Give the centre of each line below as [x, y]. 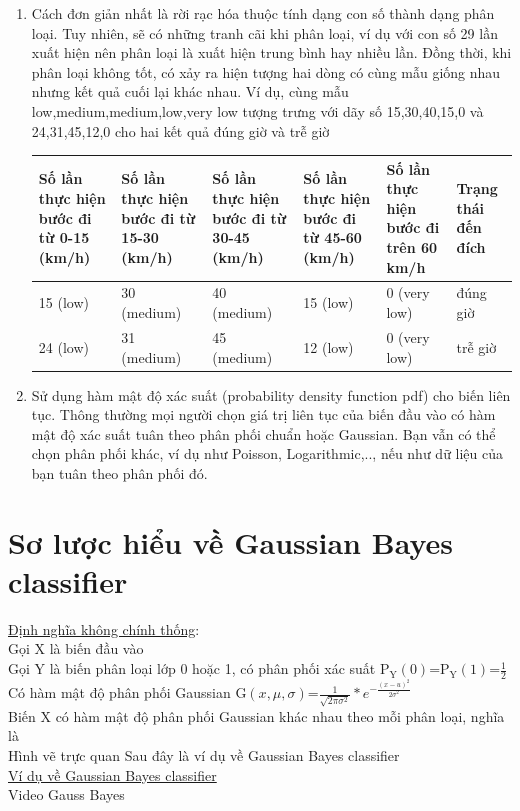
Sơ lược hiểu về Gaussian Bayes [230, 541]
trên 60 [412, 247]
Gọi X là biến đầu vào [76, 648]
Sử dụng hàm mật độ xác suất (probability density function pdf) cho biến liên [271, 394]
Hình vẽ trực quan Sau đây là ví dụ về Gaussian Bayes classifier [204, 754]
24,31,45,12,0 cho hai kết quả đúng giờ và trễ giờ [180, 130]
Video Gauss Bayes [66, 794]
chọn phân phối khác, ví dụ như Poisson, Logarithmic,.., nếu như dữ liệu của [267, 453]
